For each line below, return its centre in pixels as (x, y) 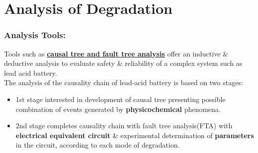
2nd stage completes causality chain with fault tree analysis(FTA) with (124, 126)
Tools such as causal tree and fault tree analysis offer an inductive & (116, 53)
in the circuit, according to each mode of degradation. (98, 145)
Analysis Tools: (35, 35)
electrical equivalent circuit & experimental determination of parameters (135, 135)
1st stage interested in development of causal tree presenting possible (121, 99)
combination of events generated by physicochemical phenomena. (118, 109)
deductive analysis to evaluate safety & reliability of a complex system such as (123, 63)
